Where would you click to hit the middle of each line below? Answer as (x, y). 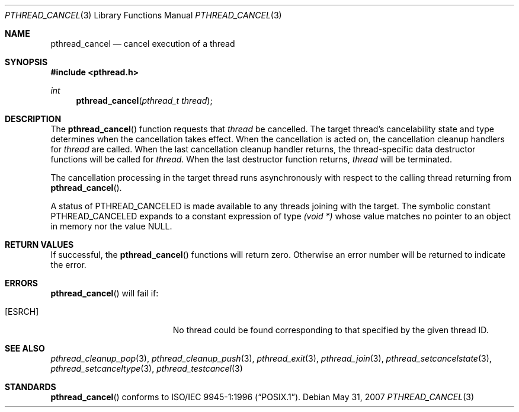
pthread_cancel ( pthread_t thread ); (144, 100)
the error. (68, 265)
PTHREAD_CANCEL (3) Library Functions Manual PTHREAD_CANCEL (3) (143, 15)
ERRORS (22, 283)
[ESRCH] (22, 312)
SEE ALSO (25, 348)
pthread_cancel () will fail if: (105, 293)
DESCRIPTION (33, 119)
